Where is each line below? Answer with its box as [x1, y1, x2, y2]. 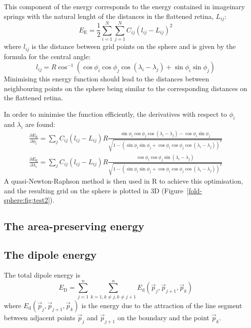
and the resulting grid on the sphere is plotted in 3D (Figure [4, 185, 184, 195]
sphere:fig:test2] [4, 195, 50, 205]
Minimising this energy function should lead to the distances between [4, 74, 209, 84]
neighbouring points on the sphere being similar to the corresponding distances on [4, 83, 248, 93]
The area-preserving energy [4, 219, 145, 234]
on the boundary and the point [117, 312, 209, 322]
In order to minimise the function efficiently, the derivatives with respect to [4, 109, 227, 119]
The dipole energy [4, 247, 97, 262]
